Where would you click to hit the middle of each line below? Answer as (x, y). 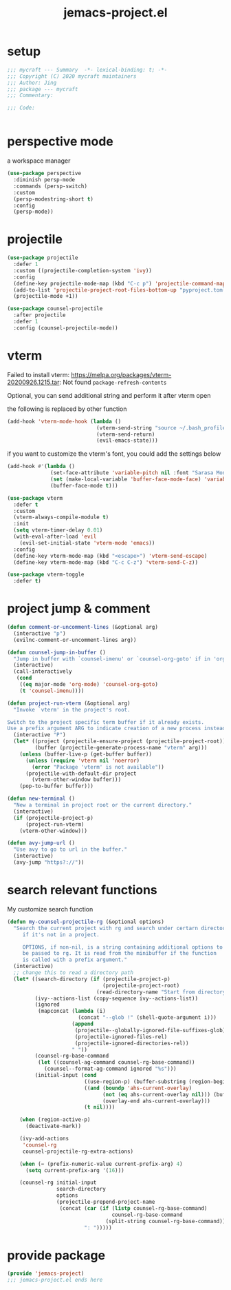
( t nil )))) (99, 1107)
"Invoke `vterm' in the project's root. (72, 709)
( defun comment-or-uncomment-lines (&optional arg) (82, 627)
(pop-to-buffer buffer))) (57, 786)
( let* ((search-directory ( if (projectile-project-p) (92, 979)
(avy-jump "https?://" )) (49, 863)
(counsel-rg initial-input (58, 1183)
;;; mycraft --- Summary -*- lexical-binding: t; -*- (87, 70)
